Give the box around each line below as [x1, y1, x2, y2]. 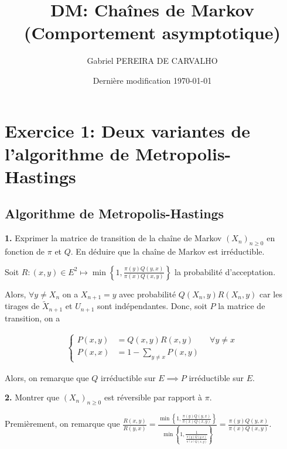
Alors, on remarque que [5, 371, 89, 383]
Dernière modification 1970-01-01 [93, 74, 212, 86]
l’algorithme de [5, 141, 129, 165]
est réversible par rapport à [104, 391, 203, 403]
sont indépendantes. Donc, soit [97, 300, 207, 312]
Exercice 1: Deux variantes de [5, 118, 251, 142]
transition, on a [5, 311, 60, 324]
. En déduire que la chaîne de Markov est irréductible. [70, 245, 265, 258]
